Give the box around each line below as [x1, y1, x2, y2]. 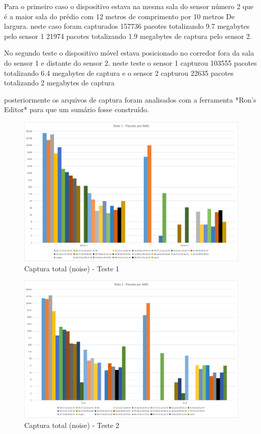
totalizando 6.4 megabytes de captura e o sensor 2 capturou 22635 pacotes [4, 67, 234, 78]
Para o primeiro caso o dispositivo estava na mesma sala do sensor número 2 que [4, 1, 254, 11]
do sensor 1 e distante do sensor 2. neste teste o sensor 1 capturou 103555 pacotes [4, 57, 257, 68]
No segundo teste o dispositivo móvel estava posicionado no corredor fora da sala [4, 47, 254, 58]
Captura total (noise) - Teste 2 [24, 419, 120, 430]
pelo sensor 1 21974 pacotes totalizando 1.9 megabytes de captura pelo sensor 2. [4, 30, 252, 41]
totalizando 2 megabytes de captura [4, 77, 115, 88]
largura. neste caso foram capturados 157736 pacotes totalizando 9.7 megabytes [4, 21, 250, 31]
